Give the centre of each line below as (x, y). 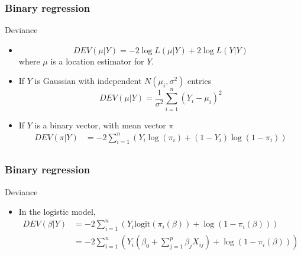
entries (199, 81)
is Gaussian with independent (88, 81)
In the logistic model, (57, 212)
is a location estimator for (97, 61)
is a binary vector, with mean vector (100, 125)
